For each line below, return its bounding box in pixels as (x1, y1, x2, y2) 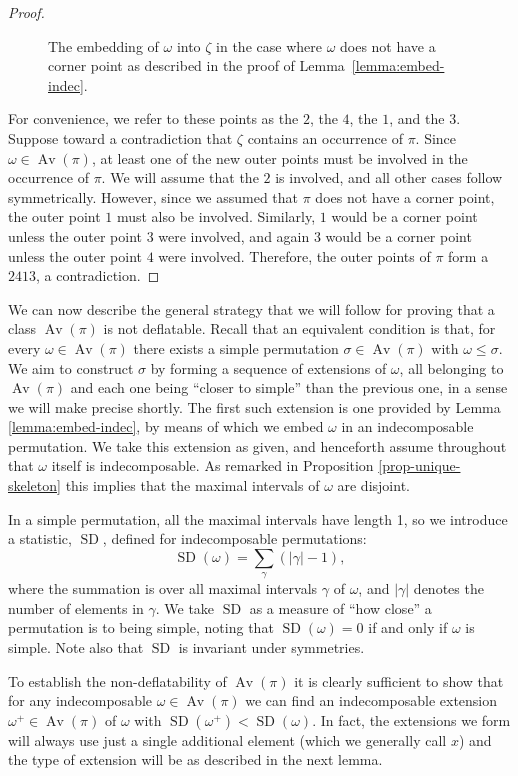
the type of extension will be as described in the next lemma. (8, 749, 383, 770)
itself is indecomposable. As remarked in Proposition (51, 455, 374, 476)
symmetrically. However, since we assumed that (8, 186, 299, 207)
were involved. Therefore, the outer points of (158, 245, 431, 266)
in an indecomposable (341, 416, 474, 437)
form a (448, 245, 489, 266)
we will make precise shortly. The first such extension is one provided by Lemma (8, 396, 501, 417)
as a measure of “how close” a (249, 597, 432, 618)
